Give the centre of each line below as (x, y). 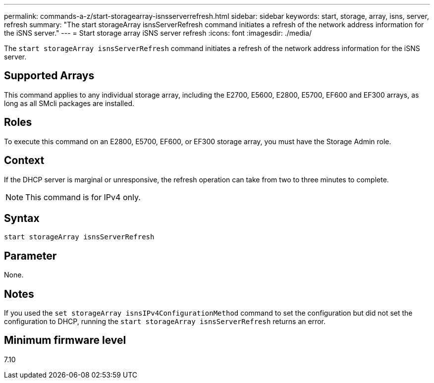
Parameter (30, 256)
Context (24, 161)
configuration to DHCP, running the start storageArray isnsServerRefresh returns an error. (165, 322)
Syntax (22, 218)
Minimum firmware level (65, 340)
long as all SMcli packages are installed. (69, 103)
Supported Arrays (49, 76)
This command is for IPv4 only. (83, 197)
